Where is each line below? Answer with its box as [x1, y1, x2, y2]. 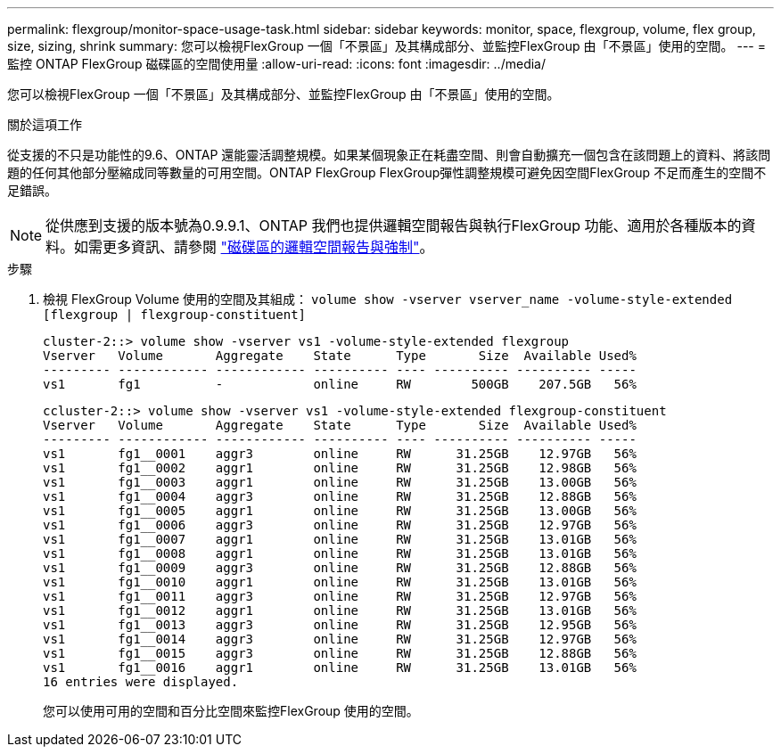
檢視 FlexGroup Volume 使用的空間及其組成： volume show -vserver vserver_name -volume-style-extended [43, 291, 733, 307]
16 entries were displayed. [43, 675, 239, 689]
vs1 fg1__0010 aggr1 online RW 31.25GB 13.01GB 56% [43, 575, 637, 589]
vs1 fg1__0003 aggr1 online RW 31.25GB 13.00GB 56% [43, 475, 637, 489]
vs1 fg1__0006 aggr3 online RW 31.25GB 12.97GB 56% [43, 518, 637, 532]
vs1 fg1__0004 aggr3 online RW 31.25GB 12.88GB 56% [43, 489, 637, 504]
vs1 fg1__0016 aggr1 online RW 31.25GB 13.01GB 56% [43, 660, 637, 675]
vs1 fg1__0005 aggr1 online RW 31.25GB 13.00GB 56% [43, 504, 637, 518]
